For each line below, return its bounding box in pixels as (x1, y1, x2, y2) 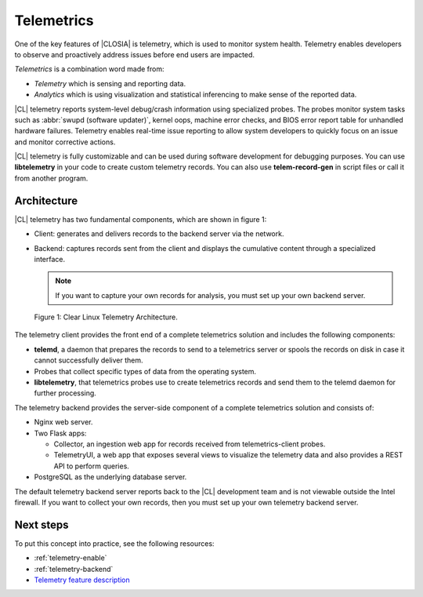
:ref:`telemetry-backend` (34, 564, 114, 573)
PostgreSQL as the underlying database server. (34, 472, 187, 482)
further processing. (34, 388, 97, 398)
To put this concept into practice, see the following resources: (14, 538, 215, 548)
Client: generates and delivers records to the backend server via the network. (34, 229, 284, 238)
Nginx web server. (34, 417, 93, 427)
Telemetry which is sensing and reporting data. (34, 78, 186, 88)
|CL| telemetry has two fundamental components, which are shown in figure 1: (14, 214, 267, 224)
